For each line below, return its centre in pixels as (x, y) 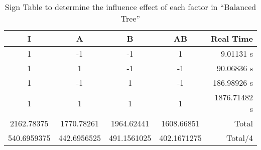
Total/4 (240, 138)
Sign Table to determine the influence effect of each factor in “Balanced (130, 7)
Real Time (232, 38)
